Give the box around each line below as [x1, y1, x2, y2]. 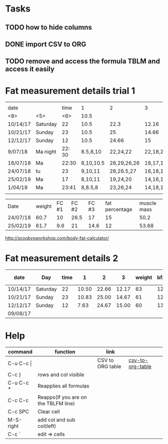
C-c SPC [7, 408, 29, 415]
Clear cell [37, 408, 60, 415]
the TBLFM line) [37, 400, 75, 407]
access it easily [5, 65, 55, 73]
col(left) [37, 422, 56, 429]
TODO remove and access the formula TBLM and [5, 57, 160, 66]
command [7, 348, 32, 355]
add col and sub [37, 416, 75, 423]
